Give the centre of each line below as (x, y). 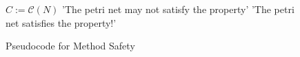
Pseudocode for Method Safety (70, 46)
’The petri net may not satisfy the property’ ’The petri (178, 9)
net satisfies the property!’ (61, 22)
